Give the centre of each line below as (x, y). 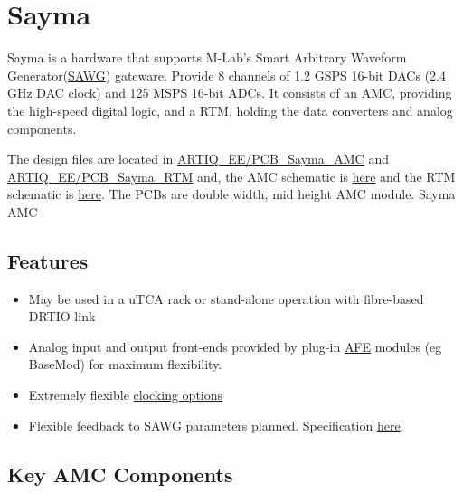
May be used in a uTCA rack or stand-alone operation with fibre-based (226, 298)
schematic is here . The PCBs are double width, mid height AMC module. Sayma (231, 194)
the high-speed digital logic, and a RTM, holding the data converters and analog (230, 110)
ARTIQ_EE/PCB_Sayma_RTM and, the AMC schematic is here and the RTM (231, 176)
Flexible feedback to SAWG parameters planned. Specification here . (216, 425)
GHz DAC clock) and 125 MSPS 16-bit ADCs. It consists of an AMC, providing (230, 93)
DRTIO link (62, 316)
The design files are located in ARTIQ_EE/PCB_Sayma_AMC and (198, 159)
